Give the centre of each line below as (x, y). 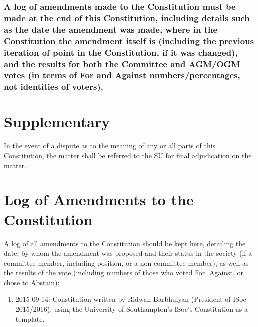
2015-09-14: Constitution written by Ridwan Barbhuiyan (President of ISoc (131, 299)
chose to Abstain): (32, 282)
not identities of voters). (54, 87)
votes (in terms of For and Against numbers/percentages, (122, 75)
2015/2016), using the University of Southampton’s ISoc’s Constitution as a (132, 309)
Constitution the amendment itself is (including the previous (129, 41)
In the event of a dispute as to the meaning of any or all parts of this (110, 146)
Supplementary (57, 122)
